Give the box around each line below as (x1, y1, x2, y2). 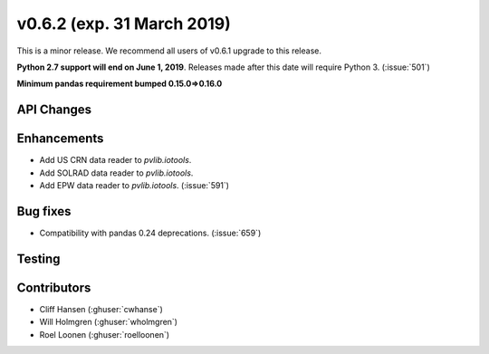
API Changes (16, 102, 92, 118)
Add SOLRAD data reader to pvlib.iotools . (39, 167, 194, 178)
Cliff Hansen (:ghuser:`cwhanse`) (39, 303, 163, 314)
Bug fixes (16, 204, 72, 219)
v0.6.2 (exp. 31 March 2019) (16, 14, 231, 33)
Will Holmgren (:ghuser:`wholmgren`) (39, 317, 178, 328)
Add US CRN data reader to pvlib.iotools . (39, 155, 192, 166)
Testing (16, 251, 61, 266)
